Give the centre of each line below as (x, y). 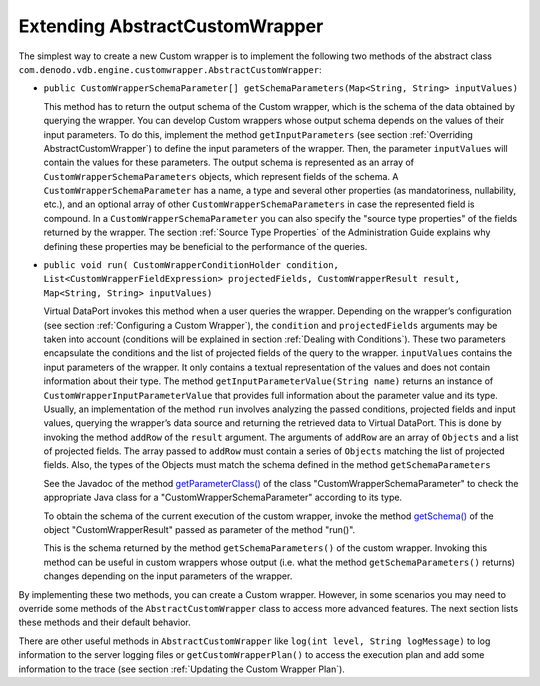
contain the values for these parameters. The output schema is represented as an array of (229, 162)
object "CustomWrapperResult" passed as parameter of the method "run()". (199, 530)
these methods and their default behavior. (105, 622)
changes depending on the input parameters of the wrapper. (168, 576)
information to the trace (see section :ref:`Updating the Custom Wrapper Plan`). (181, 669)
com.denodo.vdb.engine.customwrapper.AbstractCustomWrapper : (170, 69)
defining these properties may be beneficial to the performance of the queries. (205, 246)
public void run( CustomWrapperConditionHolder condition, (191, 265)
